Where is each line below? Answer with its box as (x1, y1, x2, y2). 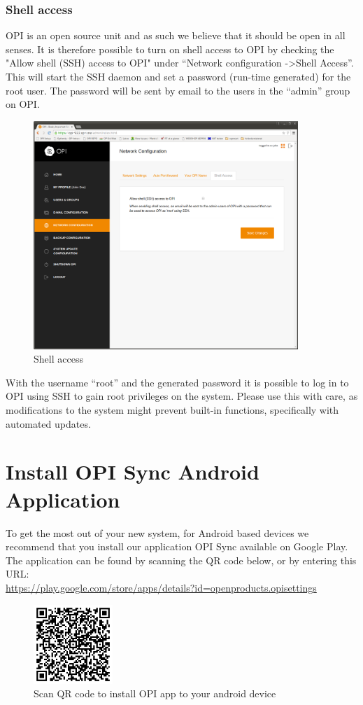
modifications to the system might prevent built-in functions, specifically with (6, 403, 339, 417)
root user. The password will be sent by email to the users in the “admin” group (6, 83, 350, 97)
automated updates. (6, 416, 91, 431)
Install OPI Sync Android (6, 457, 259, 486)
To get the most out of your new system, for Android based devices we (6, 525, 309, 540)
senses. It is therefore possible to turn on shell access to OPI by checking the (6, 41, 334, 56)
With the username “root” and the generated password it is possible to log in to (6, 375, 349, 389)
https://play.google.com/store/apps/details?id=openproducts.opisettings (6, 580, 317, 594)
